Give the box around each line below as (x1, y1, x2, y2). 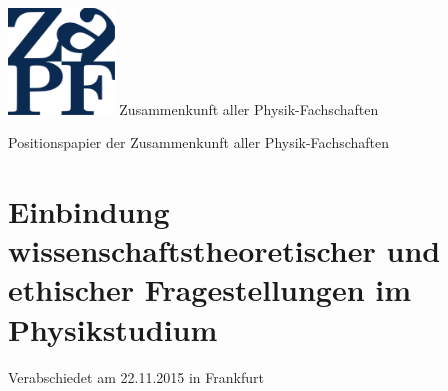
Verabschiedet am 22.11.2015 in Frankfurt (8, 366, 264, 387)
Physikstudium (8, 308, 218, 349)
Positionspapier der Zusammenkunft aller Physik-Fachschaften (8, 132, 390, 153)
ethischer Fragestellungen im (8, 269, 412, 310)
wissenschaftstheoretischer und (8, 230, 441, 271)
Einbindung (8, 191, 170, 232)
